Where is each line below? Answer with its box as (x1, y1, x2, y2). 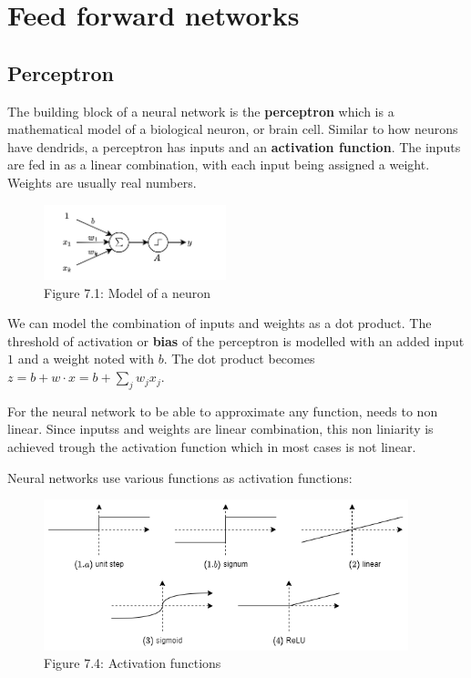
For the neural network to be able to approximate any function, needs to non (7, 401, 438, 420)
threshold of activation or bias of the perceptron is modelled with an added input (7, 331, 465, 350)
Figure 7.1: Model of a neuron (44, 282, 211, 302)
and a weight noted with (17, 349, 154, 368)
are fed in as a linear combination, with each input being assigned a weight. (7, 155, 430, 174)
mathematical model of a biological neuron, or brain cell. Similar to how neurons (7, 119, 458, 139)
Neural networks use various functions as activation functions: (7, 467, 353, 487)
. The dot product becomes (163, 349, 315, 368)
